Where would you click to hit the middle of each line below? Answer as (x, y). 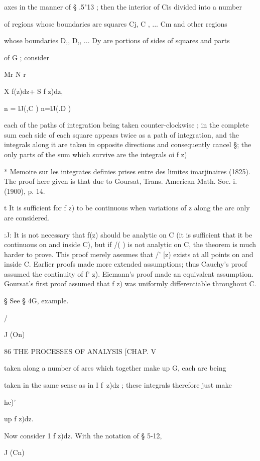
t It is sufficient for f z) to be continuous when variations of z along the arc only (127, 208)
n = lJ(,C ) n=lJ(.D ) (38, 108)
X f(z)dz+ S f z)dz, (34, 91)
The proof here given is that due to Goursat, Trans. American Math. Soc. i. (121, 181)
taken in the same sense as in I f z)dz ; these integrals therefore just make (118, 385)
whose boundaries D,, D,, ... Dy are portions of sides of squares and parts (117, 40)
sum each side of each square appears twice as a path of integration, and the (121, 134)
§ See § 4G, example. (36, 301)
